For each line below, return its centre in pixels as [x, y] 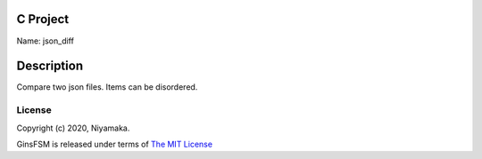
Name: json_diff [46, 41]
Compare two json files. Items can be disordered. [107, 87]
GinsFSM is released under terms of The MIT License [115, 144]
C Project [43, 19]
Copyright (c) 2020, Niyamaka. [73, 128]
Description [50, 66]
